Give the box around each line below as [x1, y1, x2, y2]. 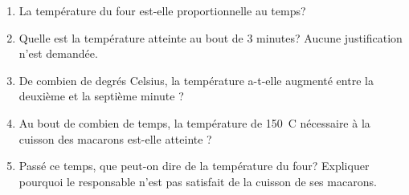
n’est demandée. [18, 45, 98, 62]
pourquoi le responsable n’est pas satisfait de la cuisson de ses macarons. [18, 173, 377, 189]
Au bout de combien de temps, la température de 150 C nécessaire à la [18, 114, 370, 131]
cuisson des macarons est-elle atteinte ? [18, 130, 212, 147]
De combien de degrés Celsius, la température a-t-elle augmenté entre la [18, 71, 374, 88]
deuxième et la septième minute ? [18, 87, 184, 104]
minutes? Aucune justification [256, 29, 403, 46]
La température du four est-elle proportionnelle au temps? [18, 2, 306, 18]
